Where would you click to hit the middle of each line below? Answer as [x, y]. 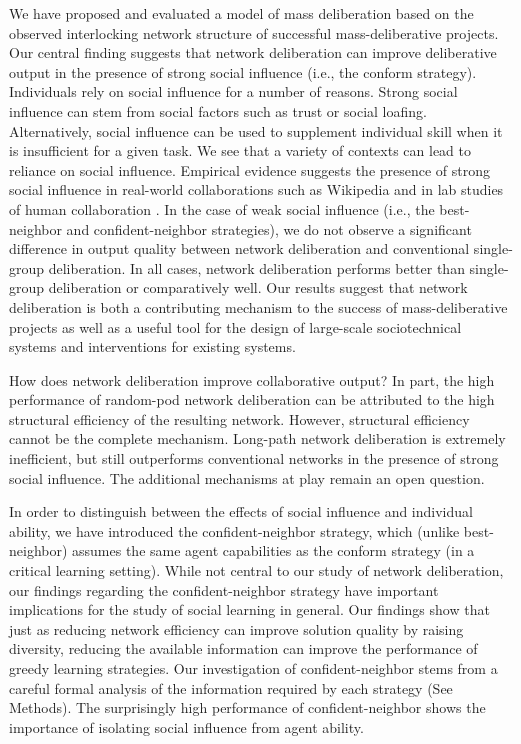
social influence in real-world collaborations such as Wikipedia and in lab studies [256, 189]
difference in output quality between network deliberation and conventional [239, 248]
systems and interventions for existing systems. [152, 346]
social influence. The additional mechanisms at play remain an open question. [247, 477]
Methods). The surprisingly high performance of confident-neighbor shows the [247, 707]
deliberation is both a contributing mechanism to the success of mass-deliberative [258, 306]
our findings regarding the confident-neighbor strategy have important [224, 589]
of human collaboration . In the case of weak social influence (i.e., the [222, 208]
